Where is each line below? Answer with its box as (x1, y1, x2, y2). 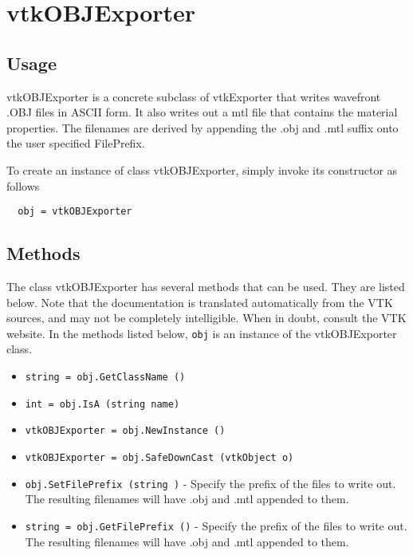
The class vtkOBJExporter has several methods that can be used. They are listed (6, 278, 405, 294)
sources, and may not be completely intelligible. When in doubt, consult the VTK (6, 309, 407, 326)
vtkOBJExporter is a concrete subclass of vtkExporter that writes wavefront (6, 88, 381, 104)
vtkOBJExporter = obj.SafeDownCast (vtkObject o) (25, 452, 294, 463)
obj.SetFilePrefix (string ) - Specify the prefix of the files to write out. (25, 474, 396, 491)
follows (6, 177, 40, 194)
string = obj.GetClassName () (25, 372, 186, 384)
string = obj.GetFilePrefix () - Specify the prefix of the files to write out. (25, 517, 407, 533)
